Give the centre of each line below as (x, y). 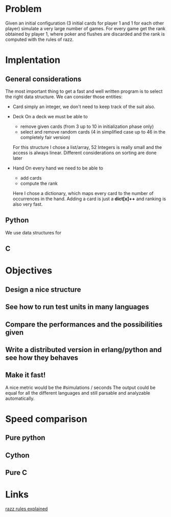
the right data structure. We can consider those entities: (64, 96)
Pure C (16, 473)
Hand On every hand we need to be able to (58, 168)
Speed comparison (46, 419)
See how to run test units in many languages (77, 307)
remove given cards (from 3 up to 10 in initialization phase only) (87, 126)
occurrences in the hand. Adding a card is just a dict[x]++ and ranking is (89, 199)
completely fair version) (45, 137)
